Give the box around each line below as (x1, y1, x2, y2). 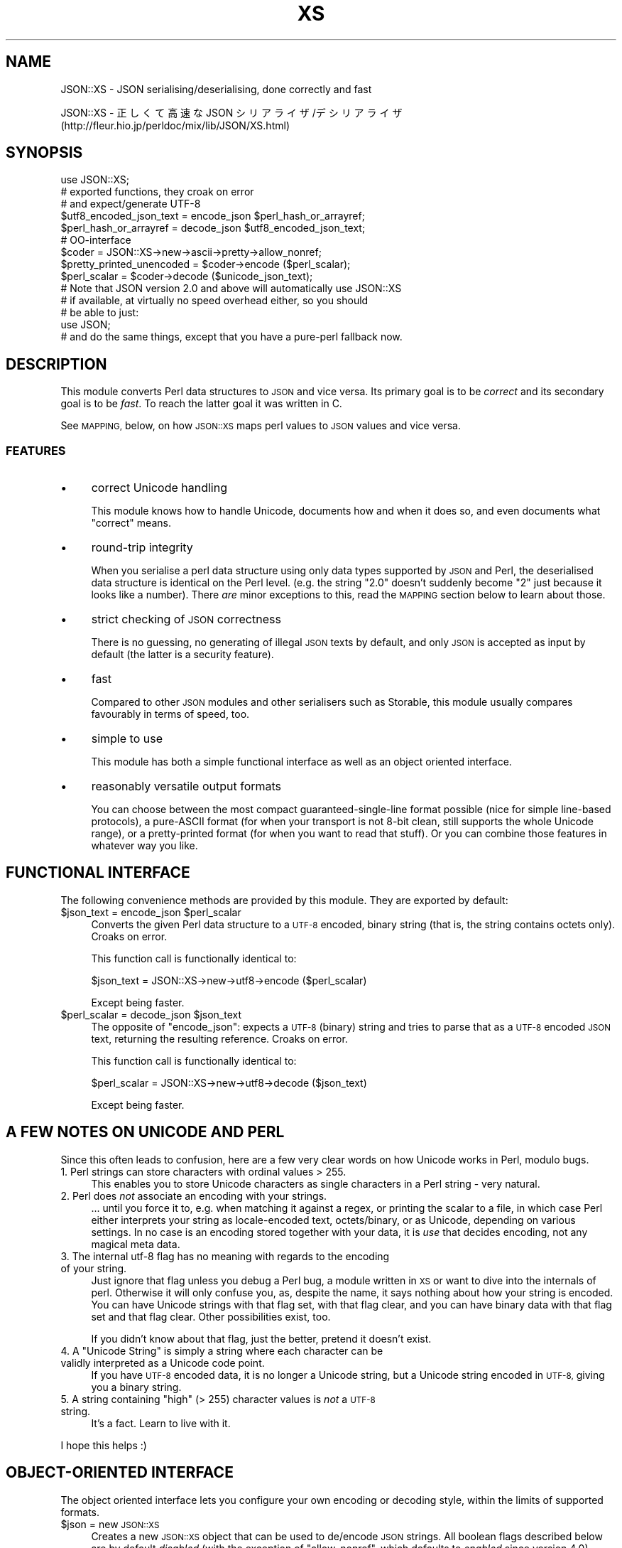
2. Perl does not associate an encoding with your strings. (60, 1189, 327, 1202)
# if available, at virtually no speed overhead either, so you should (60, 294, 369, 307)
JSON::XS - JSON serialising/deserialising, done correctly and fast (60, 82, 372, 95)
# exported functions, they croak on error (60, 186, 254, 198)
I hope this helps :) (60, 1439, 147, 1451)
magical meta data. (91, 1237, 180, 1250)
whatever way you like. (91, 839, 198, 852)
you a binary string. (91, 1380, 182, 1393)
